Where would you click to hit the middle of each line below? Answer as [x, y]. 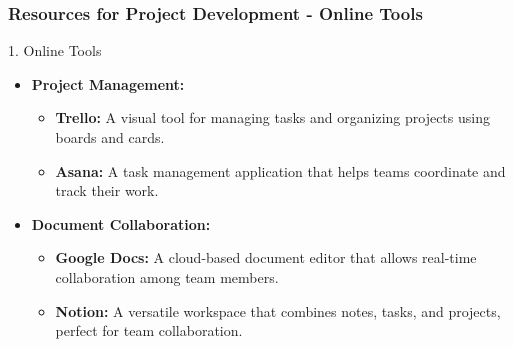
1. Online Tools [55, 50]
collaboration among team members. [167, 276]
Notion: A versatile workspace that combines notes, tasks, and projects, [278, 310]
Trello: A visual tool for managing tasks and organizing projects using [272, 117]
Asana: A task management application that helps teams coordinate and [280, 170]
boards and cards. [110, 137]
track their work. [107, 190]
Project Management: [108, 83]
